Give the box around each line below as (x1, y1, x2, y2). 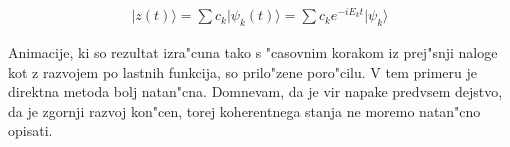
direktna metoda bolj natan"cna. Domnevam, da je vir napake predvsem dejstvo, (8, 81, 503, 102)
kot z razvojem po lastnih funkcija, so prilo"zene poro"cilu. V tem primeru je (8, 61, 477, 82)
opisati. (8, 120, 53, 141)
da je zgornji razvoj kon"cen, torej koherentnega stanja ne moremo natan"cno (8, 100, 481, 121)
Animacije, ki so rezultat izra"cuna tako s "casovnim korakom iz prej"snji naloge (8, 41, 498, 62)
